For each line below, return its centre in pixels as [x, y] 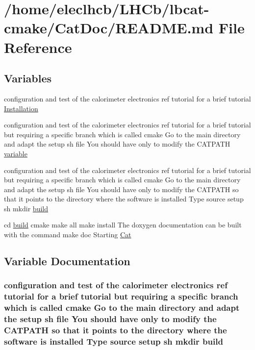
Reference [38, 47]
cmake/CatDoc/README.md [109, 28]
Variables [28, 78]
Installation [21, 108]
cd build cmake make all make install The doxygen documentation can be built [123, 225]
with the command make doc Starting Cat [68, 235]
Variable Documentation [67, 261]
